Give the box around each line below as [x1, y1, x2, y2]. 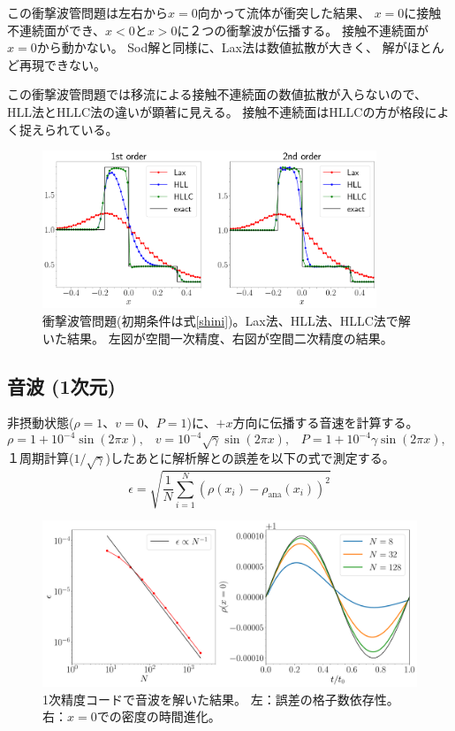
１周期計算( [7, 448, 74, 466]
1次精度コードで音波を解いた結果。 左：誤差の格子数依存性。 [42, 689, 399, 708]
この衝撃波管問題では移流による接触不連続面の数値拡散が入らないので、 [7, 85, 428, 104]
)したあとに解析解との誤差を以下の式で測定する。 [105, 448, 395, 466]
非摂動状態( [7, 413, 74, 432]
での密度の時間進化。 [96, 707, 221, 726]
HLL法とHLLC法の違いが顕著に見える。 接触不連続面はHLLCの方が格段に [7, 102, 437, 120]
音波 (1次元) [7, 372, 116, 399]
